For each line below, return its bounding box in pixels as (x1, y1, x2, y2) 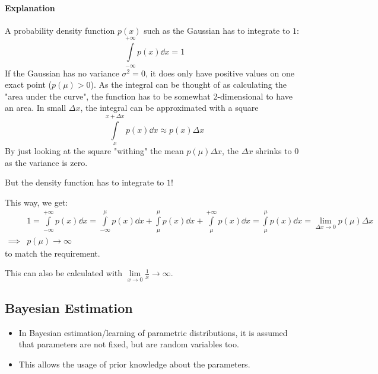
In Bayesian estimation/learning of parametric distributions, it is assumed (18, 326, 288, 338)
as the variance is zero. (5, 156, 88, 168)
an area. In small (5, 101, 66, 114)
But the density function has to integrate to (5, 176, 164, 188)
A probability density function (5, 24, 115, 36)
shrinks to (256, 145, 292, 157)
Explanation (5, 1, 55, 14)
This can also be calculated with (5, 267, 123, 279)
